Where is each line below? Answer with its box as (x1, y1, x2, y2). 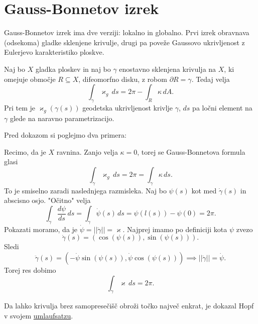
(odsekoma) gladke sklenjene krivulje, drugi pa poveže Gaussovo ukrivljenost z (4, 37, 245, 47)
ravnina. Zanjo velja (56, 146, 118, 157)
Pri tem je (4, 102, 36, 113)
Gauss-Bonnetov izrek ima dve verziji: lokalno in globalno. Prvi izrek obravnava (4, 27, 249, 38)
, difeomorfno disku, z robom (78, 73, 167, 84)
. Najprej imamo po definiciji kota (122, 224, 227, 234)
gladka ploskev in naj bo (35, 63, 111, 74)
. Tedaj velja (191, 73, 230, 84)
